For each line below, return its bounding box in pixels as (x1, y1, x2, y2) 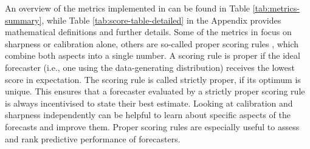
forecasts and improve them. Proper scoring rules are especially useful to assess (5, 120, 300, 133)
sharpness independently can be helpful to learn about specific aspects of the (5, 108, 291, 121)
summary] (5, 13, 42, 26)
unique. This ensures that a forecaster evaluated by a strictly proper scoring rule (5, 85, 305, 98)
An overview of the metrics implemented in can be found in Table (5, 2, 250, 14)
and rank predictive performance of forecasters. (5, 132, 181, 145)
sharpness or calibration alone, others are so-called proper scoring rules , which (5, 37, 299, 50)
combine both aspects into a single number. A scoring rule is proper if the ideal (5, 49, 300, 62)
